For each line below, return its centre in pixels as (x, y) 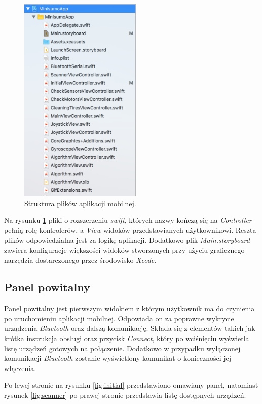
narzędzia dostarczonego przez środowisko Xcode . (80, 260)
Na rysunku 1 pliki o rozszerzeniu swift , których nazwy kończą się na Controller (128, 220)
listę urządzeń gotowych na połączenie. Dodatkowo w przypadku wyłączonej (122, 348)
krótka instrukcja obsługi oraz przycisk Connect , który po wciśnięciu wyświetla (127, 338)
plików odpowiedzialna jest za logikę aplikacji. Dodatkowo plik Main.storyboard (127, 240)
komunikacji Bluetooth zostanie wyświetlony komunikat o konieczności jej (118, 358)
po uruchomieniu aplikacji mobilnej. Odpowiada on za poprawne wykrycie (119, 318)
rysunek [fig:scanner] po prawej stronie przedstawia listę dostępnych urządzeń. (125, 395)
